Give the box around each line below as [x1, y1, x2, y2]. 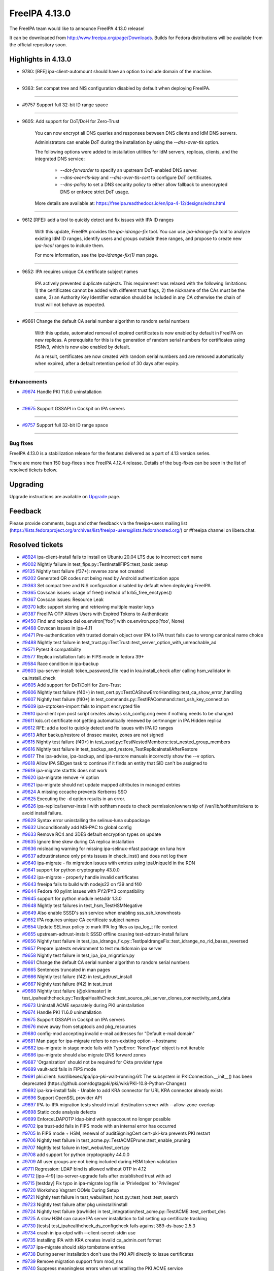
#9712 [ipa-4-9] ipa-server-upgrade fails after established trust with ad [22, 1173, 171, 1179]
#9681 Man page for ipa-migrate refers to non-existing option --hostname [22, 1038, 177, 1044]
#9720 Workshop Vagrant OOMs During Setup [22, 1187, 119, 1193]
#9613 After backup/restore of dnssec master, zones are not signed [22, 732, 164, 738]
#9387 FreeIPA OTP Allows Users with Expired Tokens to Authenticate [22, 611, 168, 617]
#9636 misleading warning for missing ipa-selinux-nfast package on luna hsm [22, 845, 186, 852]
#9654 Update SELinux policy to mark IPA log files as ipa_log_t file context [22, 924, 178, 930]
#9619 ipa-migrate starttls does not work [22, 767, 108, 773]
